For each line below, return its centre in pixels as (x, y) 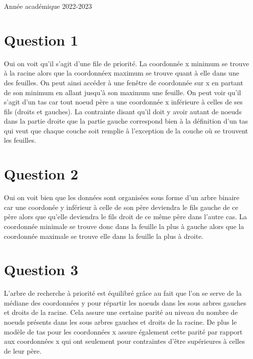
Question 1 (41, 39)
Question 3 (41, 269)
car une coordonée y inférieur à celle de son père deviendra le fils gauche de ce (121, 207)
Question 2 (41, 174)
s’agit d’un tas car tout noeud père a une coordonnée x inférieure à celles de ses (123, 102)
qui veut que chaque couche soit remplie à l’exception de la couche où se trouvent (126, 130)
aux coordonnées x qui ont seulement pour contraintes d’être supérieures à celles (125, 341)
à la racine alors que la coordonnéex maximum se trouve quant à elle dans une (122, 73)
